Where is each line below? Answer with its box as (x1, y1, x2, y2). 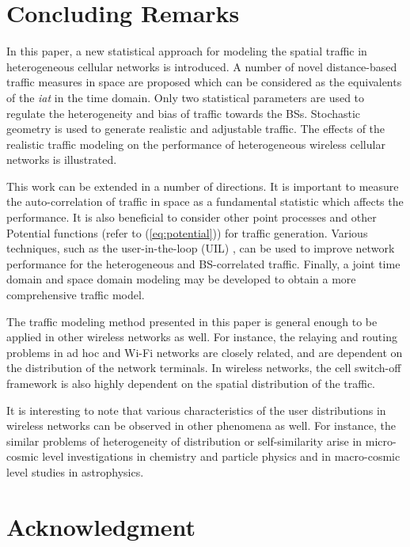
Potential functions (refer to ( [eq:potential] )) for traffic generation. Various (6, 224, 368, 241)
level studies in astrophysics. (6, 463, 144, 480)
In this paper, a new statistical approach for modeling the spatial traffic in (6, 43, 367, 59)
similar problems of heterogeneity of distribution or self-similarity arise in (6, 432, 363, 449)
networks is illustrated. (6, 151, 117, 168)
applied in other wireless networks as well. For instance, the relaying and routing (6, 329, 397, 345)
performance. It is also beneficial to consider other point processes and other (6, 209, 377, 226)
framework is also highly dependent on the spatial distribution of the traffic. (6, 375, 376, 391)
